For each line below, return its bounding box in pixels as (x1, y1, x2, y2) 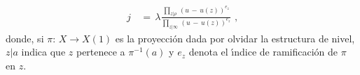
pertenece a (76, 44, 125, 59)
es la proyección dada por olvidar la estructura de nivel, (115, 31, 355, 45)
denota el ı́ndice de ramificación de (188, 44, 338, 59)
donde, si (6, 31, 44, 45)
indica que (21, 44, 66, 59)
